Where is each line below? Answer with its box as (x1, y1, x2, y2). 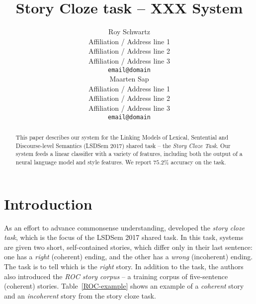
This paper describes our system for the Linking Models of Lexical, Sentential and (15, 133, 229, 141)
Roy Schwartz (108, 26, 150, 37)
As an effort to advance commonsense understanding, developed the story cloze (4, 222, 245, 232)
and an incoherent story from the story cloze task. (4, 290, 156, 301)
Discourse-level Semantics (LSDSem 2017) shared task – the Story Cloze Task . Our (15, 141, 231, 150)
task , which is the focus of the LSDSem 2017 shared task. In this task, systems (4, 232, 244, 242)
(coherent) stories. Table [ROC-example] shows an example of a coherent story (4, 281, 244, 291)
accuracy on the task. (171, 157, 226, 166)
